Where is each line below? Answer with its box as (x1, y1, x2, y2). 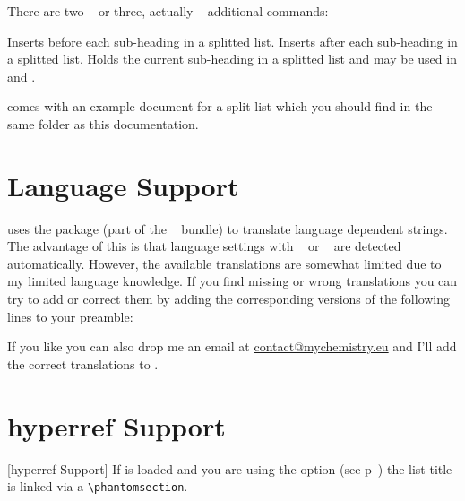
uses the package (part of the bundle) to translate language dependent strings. (7, 219, 448, 238)
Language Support (7, 167, 239, 203)
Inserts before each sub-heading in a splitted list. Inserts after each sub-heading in (7, 31, 458, 50)
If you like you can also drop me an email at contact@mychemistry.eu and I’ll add (7, 337, 457, 356)
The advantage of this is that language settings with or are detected (7, 237, 401, 255)
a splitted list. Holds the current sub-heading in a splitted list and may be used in (7, 49, 457, 68)
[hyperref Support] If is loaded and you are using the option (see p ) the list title (7, 459, 452, 478)
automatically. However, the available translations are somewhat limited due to (7, 254, 442, 272)
